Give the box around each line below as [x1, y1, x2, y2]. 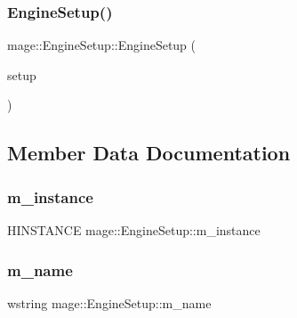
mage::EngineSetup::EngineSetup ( [7, 36, 197, 54]
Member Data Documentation [7, 139, 291, 167]
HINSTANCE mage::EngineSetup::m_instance [7, 221, 261, 239]
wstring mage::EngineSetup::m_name [7, 293, 212, 312]
